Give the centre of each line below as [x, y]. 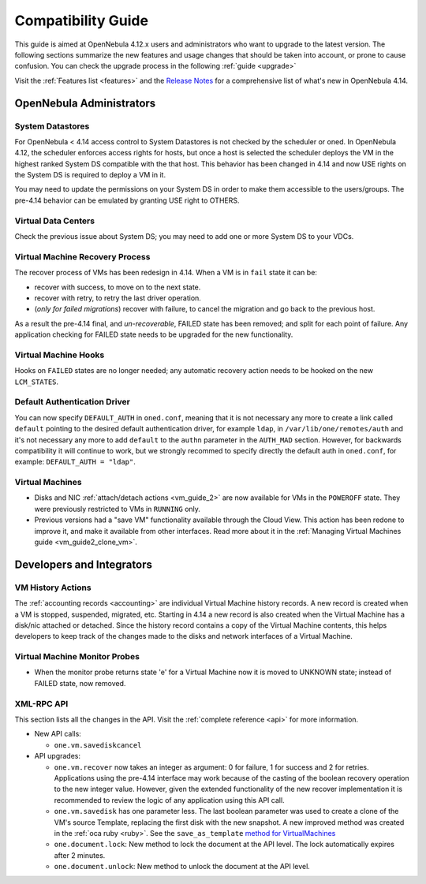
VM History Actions [53, 587]
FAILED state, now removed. [80, 683]
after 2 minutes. [80, 855]
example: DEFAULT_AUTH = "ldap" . [75, 462]
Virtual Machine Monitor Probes [77, 657]
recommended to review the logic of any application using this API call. [169, 800]
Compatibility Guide [82, 21]
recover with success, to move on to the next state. [118, 287]
